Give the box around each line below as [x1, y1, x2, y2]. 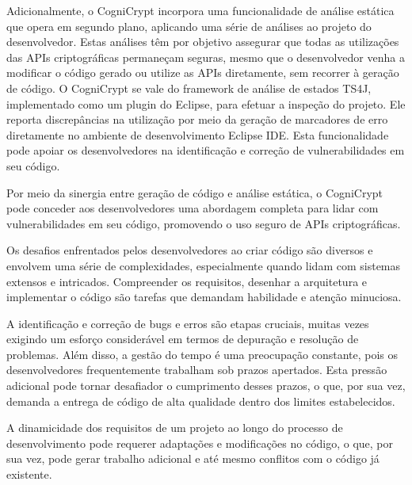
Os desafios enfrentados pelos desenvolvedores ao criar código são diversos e [6, 242, 373, 258]
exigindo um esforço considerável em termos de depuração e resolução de [6, 330, 359, 347]
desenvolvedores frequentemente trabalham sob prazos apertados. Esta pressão [6, 361, 387, 378]
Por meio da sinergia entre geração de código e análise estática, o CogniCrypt [6, 184, 383, 200]
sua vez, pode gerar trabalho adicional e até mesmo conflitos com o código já [6, 450, 380, 467]
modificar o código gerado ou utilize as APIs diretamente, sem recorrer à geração [6, 64, 399, 81]
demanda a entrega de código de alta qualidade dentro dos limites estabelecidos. [6, 392, 395, 409]
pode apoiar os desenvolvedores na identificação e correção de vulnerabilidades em [6, 142, 405, 158]
